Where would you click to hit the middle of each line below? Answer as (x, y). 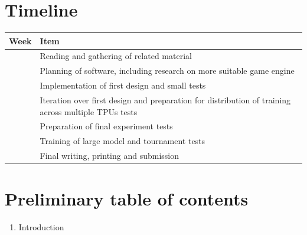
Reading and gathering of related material (116, 56)
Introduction (41, 227)
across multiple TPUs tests (89, 111)
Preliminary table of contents (127, 199)
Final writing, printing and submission (110, 156)
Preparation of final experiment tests (106, 126)
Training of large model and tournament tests (123, 141)
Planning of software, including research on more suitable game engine (167, 71)
